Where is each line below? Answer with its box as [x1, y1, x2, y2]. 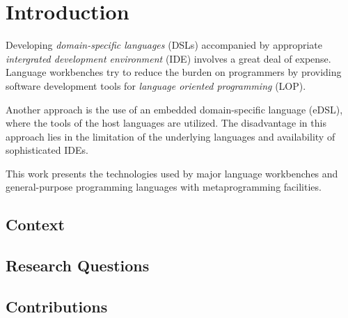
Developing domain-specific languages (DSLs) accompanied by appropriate [6, 38, 323, 52]
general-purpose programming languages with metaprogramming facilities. [6, 180, 322, 194]
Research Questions [6, 255, 150, 276]
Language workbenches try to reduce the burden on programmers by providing [6, 65, 342, 79]
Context [6, 214, 65, 235]
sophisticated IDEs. [6, 143, 88, 157]
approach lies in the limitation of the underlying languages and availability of [6, 129, 335, 143]
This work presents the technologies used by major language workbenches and [6, 166, 338, 180]
